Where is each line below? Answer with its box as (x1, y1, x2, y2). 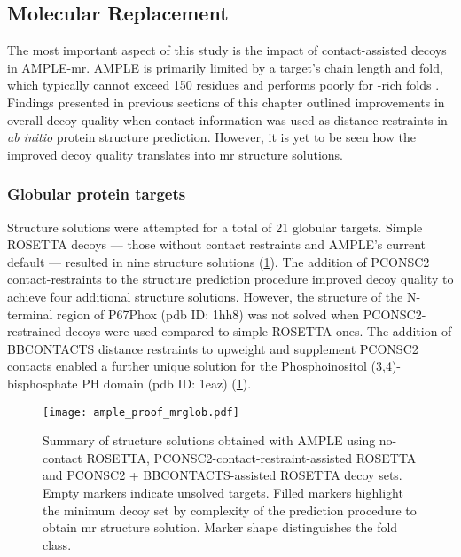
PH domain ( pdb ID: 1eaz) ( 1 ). (82, 373, 252, 392)
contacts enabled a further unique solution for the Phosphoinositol (7, 357, 367, 375)
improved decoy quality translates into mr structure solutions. (7, 145, 343, 163)
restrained (7, 322, 61, 341)
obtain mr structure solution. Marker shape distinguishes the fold (43, 518, 398, 537)
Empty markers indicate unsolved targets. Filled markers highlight (43, 482, 403, 501)
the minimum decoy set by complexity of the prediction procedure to (43, 500, 417, 519)
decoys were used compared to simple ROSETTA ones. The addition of (65, 322, 452, 341)
